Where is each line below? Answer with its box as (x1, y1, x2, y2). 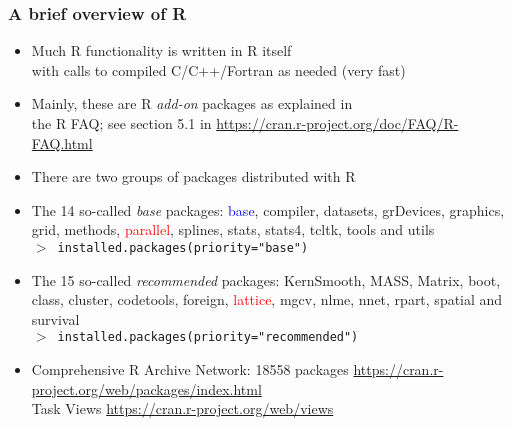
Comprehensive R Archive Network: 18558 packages (31, 359, 349, 380)
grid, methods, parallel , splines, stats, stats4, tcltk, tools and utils (31, 219, 435, 240)
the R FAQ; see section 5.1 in (31, 113, 212, 133)
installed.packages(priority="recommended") (57, 330, 359, 345)
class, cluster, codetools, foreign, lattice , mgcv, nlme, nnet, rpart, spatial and (31, 289, 503, 310)
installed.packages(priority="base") (57, 240, 309, 255)
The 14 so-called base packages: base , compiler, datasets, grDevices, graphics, (31, 199, 505, 220)
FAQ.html (31, 132, 93, 153)
